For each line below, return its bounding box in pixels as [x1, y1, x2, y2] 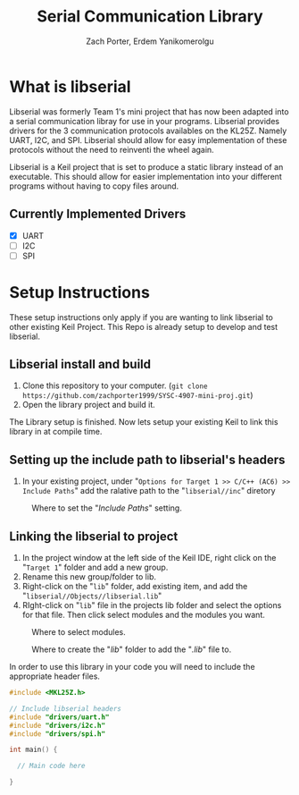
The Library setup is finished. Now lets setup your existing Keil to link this [9, 417, 278, 427]
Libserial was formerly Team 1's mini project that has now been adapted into [9, 106, 289, 117]
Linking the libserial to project [9, 529, 179, 544]
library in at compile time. [9, 427, 103, 437]
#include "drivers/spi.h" [9, 729, 105, 739]
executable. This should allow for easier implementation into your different [9, 171, 283, 182]
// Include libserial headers [9, 704, 122, 713]
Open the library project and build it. [21, 400, 156, 410]
